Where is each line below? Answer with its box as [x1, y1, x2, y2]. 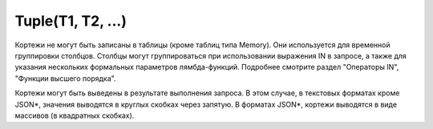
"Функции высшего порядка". [14, 73, 116, 83]
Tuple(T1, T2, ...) [14, 12, 127, 30]
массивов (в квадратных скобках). [14, 111, 135, 120]
